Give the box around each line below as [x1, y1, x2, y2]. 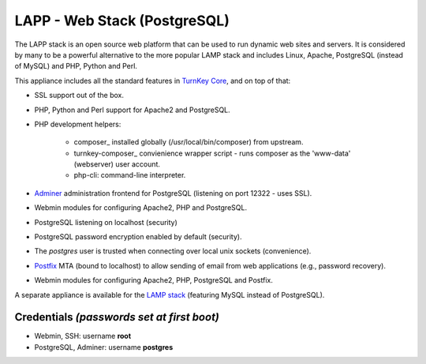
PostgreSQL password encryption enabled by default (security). [34, 232, 242, 242]
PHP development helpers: [34, 119, 121, 129]
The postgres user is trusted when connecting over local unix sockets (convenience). [34, 246, 312, 256]
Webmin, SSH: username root [34, 332, 132, 341]
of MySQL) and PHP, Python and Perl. [14, 62, 138, 71]
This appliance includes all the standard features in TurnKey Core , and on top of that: [14, 76, 291, 85]
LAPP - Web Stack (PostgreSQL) [14, 12, 230, 29]
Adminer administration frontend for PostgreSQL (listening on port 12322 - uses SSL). [34, 188, 312, 197]
